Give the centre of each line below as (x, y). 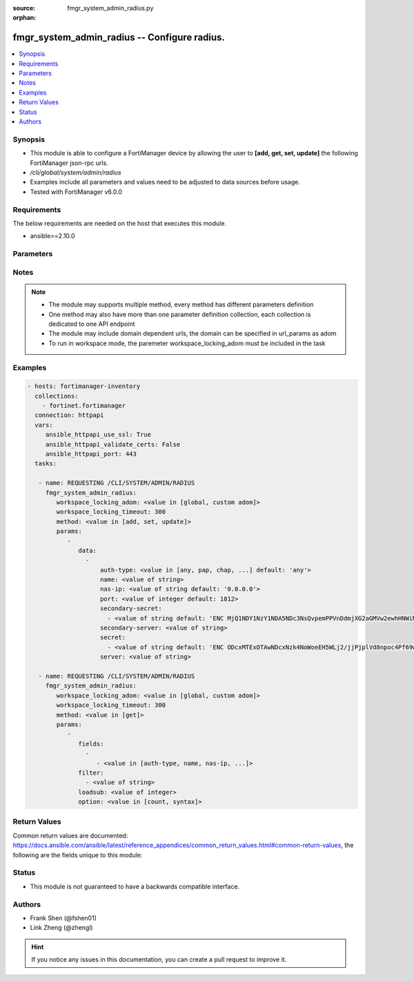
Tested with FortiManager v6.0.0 (76, 192)
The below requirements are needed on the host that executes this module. (120, 223)
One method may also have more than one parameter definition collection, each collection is (180, 314)
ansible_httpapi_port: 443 (91, 454)
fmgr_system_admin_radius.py (110, 8)
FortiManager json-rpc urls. (69, 163)
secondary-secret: (131, 609)
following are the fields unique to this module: (78, 855)
